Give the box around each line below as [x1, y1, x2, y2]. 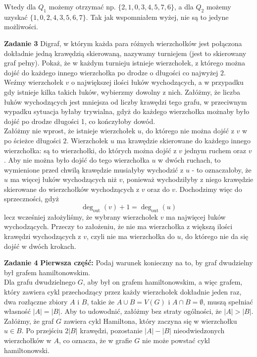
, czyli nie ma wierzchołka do [87, 231, 175, 241]
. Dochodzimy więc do [175, 183, 242, 194]
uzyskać [4, 11, 28, 22]
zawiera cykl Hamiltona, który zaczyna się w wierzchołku [63, 315, 237, 326]
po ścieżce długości [4, 135, 61, 145]
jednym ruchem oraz [184, 145, 247, 155]
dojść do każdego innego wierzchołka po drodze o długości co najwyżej [4, 67, 218, 77]
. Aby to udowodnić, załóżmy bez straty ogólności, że [60, 306, 222, 316]
